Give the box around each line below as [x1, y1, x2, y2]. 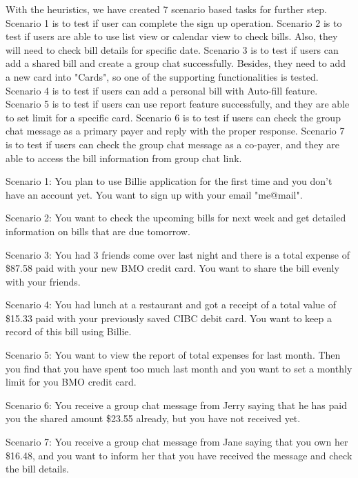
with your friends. [6, 274, 81, 288]
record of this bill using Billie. [6, 324, 132, 339]
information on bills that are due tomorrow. [6, 223, 190, 238]
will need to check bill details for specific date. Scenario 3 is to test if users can [6, 42, 339, 57]
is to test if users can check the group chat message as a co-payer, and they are [6, 137, 339, 151]
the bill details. [6, 461, 69, 476]
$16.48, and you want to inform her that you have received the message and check [6, 448, 352, 462]
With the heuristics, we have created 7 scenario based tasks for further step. [6, 2, 327, 16]
